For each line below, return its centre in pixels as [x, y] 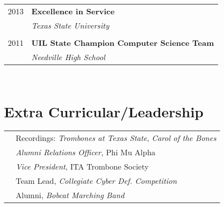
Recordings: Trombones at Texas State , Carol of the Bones [116, 138]
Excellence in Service [73, 11]
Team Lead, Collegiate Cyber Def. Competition [96, 180]
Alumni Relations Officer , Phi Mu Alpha [86, 152]
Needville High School [69, 57]
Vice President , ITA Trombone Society [82, 166]
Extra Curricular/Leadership [104, 111]
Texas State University [70, 25]
